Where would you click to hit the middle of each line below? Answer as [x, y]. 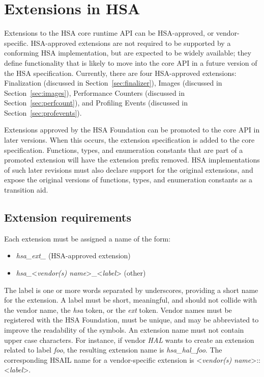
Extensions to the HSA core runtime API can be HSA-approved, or [109, 33]
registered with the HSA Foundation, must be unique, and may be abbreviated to [131, 320]
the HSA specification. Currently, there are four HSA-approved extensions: [120, 73]
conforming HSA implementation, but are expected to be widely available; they [128, 53]
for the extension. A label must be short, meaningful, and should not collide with [131, 300]
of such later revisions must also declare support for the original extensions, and [129, 169]
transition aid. [26, 190]
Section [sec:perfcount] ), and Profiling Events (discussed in [96, 103]
